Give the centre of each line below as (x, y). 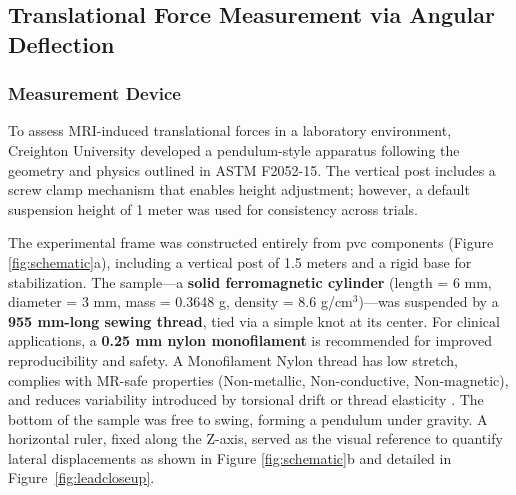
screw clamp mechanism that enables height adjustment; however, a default (239, 189)
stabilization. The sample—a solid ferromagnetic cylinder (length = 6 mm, (250, 281)
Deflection (61, 43)
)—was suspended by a (428, 301)
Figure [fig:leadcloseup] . (81, 477)
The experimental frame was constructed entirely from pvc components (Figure (251, 242)
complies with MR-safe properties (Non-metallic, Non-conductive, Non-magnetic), (258, 379)
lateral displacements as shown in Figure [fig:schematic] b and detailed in (230, 457)
